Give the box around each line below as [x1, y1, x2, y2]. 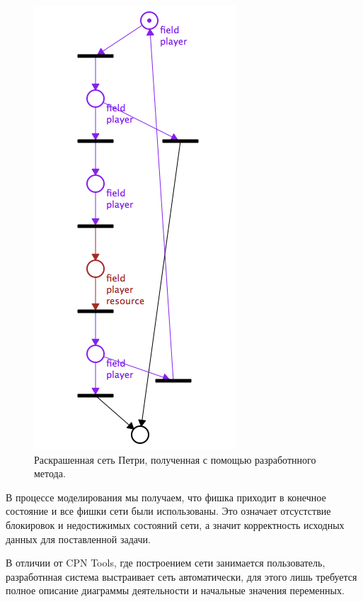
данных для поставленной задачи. [6, 531, 151, 546]
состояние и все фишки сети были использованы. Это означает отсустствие [6, 503, 331, 518]
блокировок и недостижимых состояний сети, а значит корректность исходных [6, 517, 345, 532]
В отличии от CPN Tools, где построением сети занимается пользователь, [6, 555, 325, 570]
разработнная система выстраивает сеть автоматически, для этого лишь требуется [6, 569, 357, 584]
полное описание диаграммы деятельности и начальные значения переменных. [6, 583, 345, 598]
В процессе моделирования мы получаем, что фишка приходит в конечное [6, 489, 326, 504]
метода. [34, 466, 66, 481]
